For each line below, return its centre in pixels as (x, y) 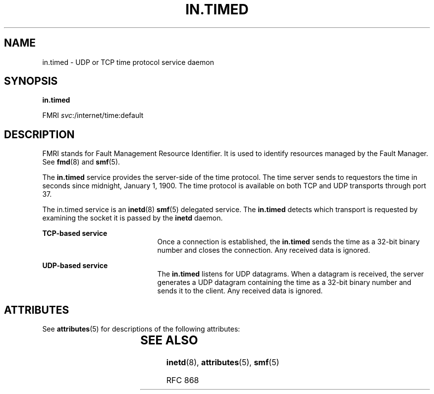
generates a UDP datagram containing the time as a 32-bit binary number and (284, 282)
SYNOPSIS (31, 81)
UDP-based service (75, 266)
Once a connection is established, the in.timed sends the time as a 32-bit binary (289, 242)
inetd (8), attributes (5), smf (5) (223, 363)
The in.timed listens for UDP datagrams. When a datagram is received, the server (291, 274)
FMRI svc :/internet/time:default (93, 115)
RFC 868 (183, 380)
